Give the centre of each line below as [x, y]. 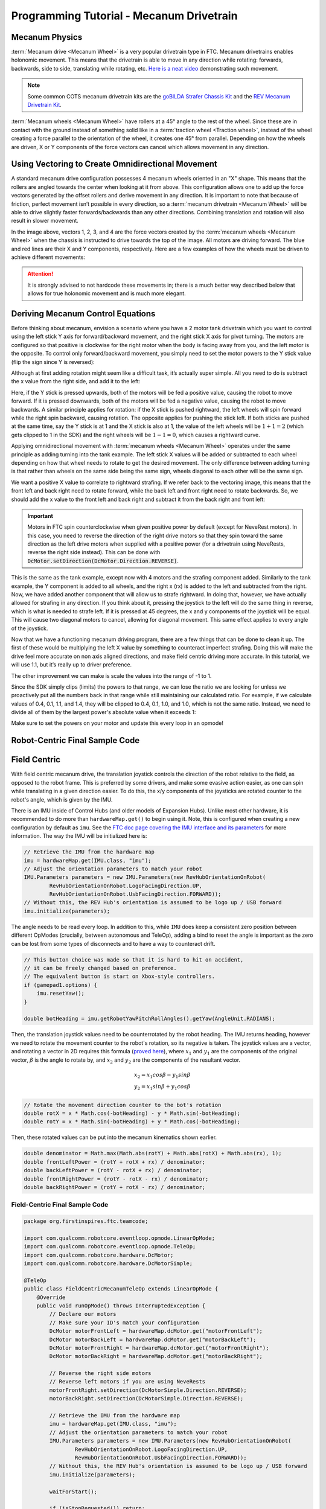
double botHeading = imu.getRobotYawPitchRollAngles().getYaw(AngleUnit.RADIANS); [150, 1019]
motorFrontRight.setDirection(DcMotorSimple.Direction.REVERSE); [148, 1390]
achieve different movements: [48, 257]
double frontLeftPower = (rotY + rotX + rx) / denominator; [115, 1162]
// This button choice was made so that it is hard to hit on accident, [134, 959]
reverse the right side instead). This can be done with [94, 552]
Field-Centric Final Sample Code [60, 1205]
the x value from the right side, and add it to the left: [76, 381]
